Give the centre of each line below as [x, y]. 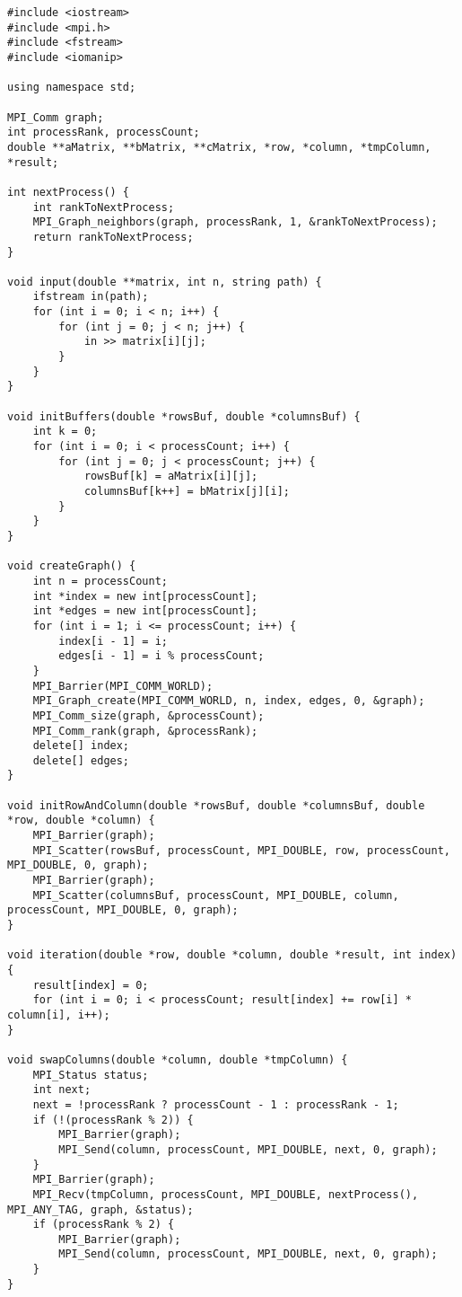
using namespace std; [72, 88]
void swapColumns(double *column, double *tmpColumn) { [178, 1059]
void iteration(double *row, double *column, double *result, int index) [232, 955]
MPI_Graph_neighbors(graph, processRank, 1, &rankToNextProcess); [235, 222]
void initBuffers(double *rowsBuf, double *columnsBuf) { [184, 416]
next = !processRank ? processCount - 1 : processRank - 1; [216, 1104]
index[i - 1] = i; [113, 641]
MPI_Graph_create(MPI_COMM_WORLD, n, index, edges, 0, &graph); [229, 701]
